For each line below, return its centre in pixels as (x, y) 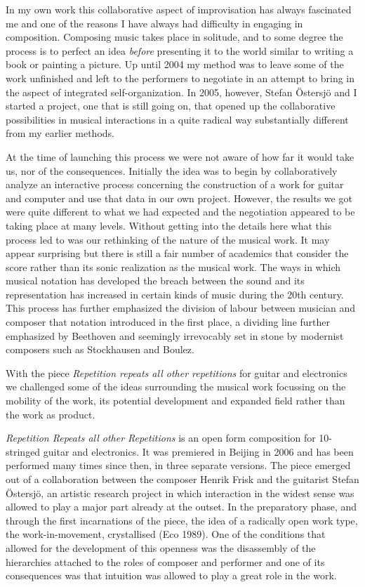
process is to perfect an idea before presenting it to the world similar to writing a (180, 50)
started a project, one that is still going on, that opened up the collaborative (171, 106)
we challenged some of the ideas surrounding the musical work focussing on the (176, 387)
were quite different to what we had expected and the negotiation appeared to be (180, 212)
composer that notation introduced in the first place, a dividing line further (168, 322)
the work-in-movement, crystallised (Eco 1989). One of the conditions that (166, 534)
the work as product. (51, 414)
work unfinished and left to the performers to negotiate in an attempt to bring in (180, 78)
